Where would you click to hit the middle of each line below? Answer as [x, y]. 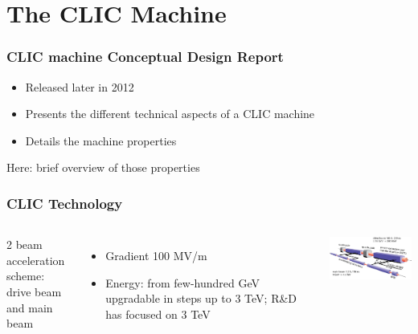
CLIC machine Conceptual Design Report [145, 57]
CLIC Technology [65, 203]
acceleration [36, 260]
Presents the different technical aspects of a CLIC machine [170, 114]
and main [30, 307]
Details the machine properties [101, 140]
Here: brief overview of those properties [103, 167]
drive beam [34, 291]
